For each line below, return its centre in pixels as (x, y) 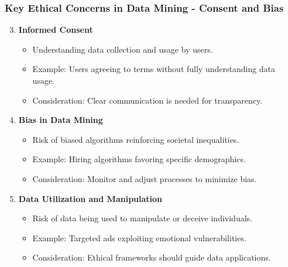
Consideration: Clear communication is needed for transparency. (148, 100)
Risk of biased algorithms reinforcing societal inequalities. (136, 139)
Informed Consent (56, 30)
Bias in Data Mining (61, 120)
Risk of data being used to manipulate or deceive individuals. (142, 218)
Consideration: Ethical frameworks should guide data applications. (152, 257)
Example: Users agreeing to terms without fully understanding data (154, 69)
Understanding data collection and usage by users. (123, 49)
